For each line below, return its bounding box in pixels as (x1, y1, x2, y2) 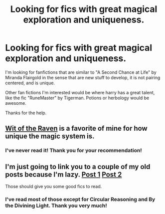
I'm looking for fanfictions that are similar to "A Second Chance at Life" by (5, 69, 157, 75)
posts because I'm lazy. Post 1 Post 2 (5, 170, 122, 179)
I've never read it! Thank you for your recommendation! (5, 147, 142, 154)
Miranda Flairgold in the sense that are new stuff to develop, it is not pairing (5, 74, 161, 80)
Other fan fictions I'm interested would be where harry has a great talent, (5, 89, 155, 95)
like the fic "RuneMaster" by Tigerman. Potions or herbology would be (5, 95, 150, 101)
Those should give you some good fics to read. (5, 184, 102, 190)
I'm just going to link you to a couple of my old (5, 162, 151, 171)
